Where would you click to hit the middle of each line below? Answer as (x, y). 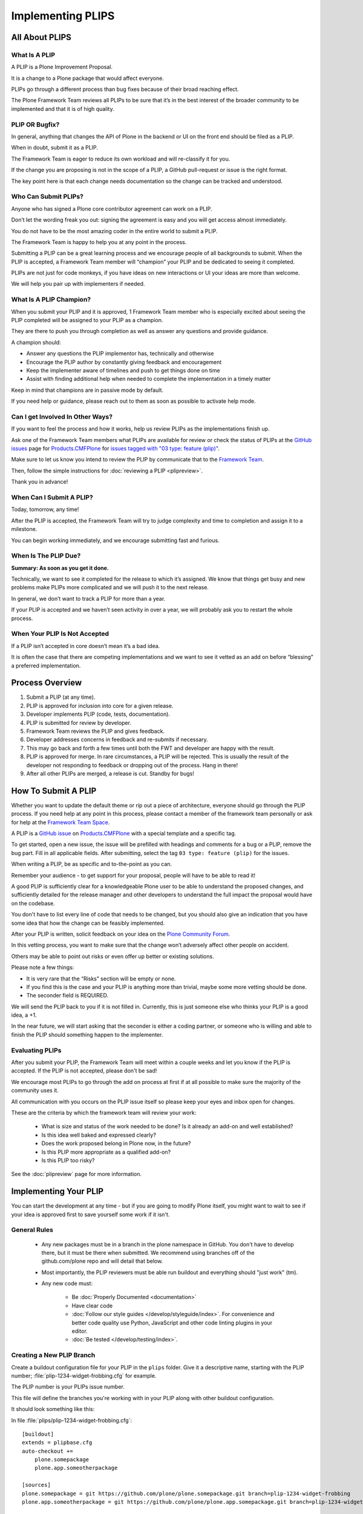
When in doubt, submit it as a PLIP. (54, 148)
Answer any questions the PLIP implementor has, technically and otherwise (120, 354)
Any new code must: (67, 1283)
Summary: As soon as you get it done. (60, 568)
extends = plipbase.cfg (57, 1443)
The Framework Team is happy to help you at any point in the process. (99, 242)
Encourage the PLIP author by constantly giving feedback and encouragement (124, 362)
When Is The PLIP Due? (46, 556)
